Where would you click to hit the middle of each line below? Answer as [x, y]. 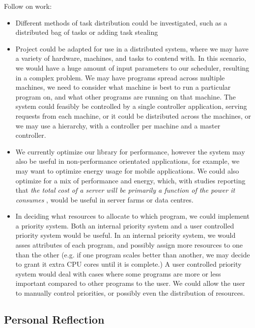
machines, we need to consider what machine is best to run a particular [123, 87]
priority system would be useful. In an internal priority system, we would [126, 235]
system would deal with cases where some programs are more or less [118, 273]
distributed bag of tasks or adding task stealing [87, 32]
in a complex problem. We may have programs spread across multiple [120, 77]
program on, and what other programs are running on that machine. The [126, 96]
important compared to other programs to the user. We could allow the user [130, 283]
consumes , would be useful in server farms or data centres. [104, 199]
